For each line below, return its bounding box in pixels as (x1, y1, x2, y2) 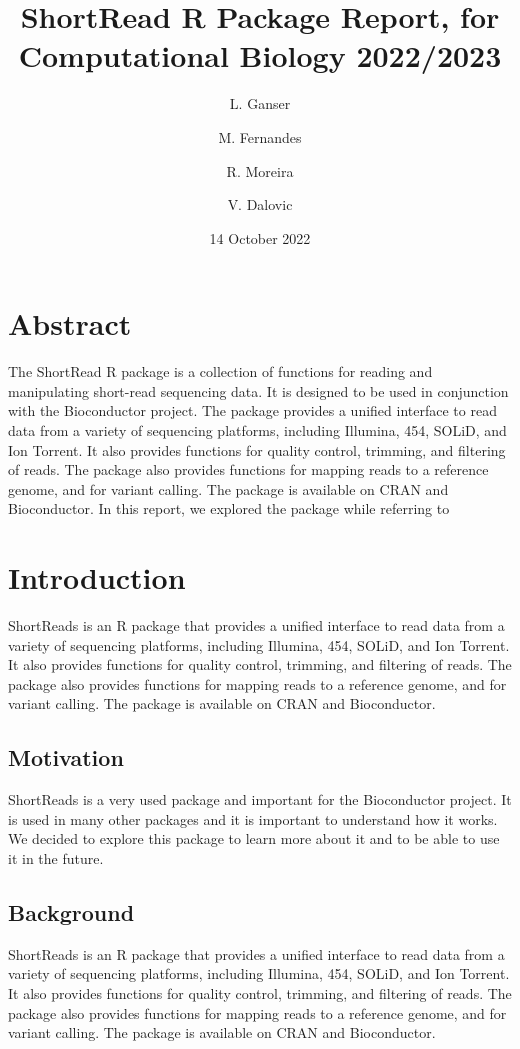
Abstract (8, 303, 132, 344)
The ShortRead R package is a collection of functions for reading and (8, 361, 433, 382)
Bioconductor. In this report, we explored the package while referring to (8, 498, 450, 519)
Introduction (8, 557, 186, 598)
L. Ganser (229, 93, 291, 114)
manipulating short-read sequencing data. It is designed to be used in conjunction (8, 380, 509, 401)
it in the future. (8, 848, 104, 869)
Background (8, 897, 135, 928)
